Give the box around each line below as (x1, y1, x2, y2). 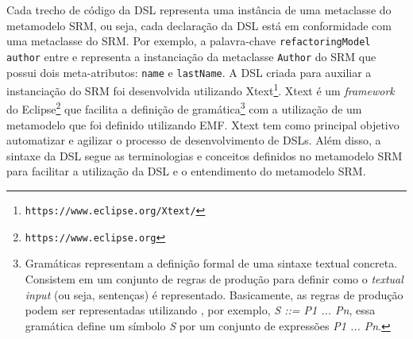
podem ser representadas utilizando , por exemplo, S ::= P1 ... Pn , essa (25, 302, 376, 318)
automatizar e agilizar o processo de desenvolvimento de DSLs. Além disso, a (6, 132, 381, 148)
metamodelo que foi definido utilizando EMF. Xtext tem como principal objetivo (6, 116, 399, 133)
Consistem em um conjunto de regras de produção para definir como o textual (25, 270, 403, 287)
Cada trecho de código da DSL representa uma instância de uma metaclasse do (6, 2, 392, 17)
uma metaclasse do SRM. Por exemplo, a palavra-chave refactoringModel (6, 33, 371, 49)
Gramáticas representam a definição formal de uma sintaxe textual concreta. (25, 255, 398, 272)
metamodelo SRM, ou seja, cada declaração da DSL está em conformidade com (6, 17, 392, 33)
